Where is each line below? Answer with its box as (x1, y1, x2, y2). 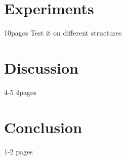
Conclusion (4, 116, 82, 137)
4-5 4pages (4, 86, 36, 97)
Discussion (4, 57, 78, 78)
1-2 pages (4, 146, 33, 156)
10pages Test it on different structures (4, 27, 122, 38)
